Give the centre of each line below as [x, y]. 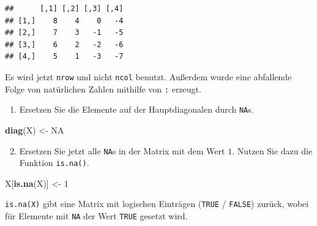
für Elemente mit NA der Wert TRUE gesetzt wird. [96, 216]
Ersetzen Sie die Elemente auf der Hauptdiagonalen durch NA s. [136, 109]
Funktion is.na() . [54, 163]
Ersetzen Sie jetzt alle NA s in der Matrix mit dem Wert [122, 150]
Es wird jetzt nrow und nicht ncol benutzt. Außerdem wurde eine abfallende [148, 76]
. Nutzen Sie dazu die [272, 150]
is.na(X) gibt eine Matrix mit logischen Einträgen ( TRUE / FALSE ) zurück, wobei [157, 204]
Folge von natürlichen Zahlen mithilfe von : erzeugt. [103, 89]
